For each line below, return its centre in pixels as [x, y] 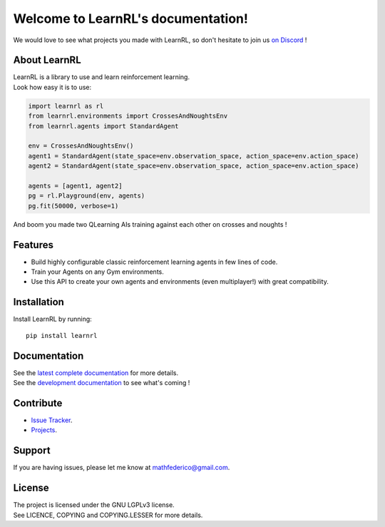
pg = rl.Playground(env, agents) [87, 196]
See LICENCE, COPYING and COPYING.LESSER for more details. [108, 515]
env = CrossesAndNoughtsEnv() [81, 146]
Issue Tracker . [52, 420]
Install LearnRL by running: [52, 319]
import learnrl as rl [66, 106]
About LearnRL [47, 60]
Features [33, 245]
